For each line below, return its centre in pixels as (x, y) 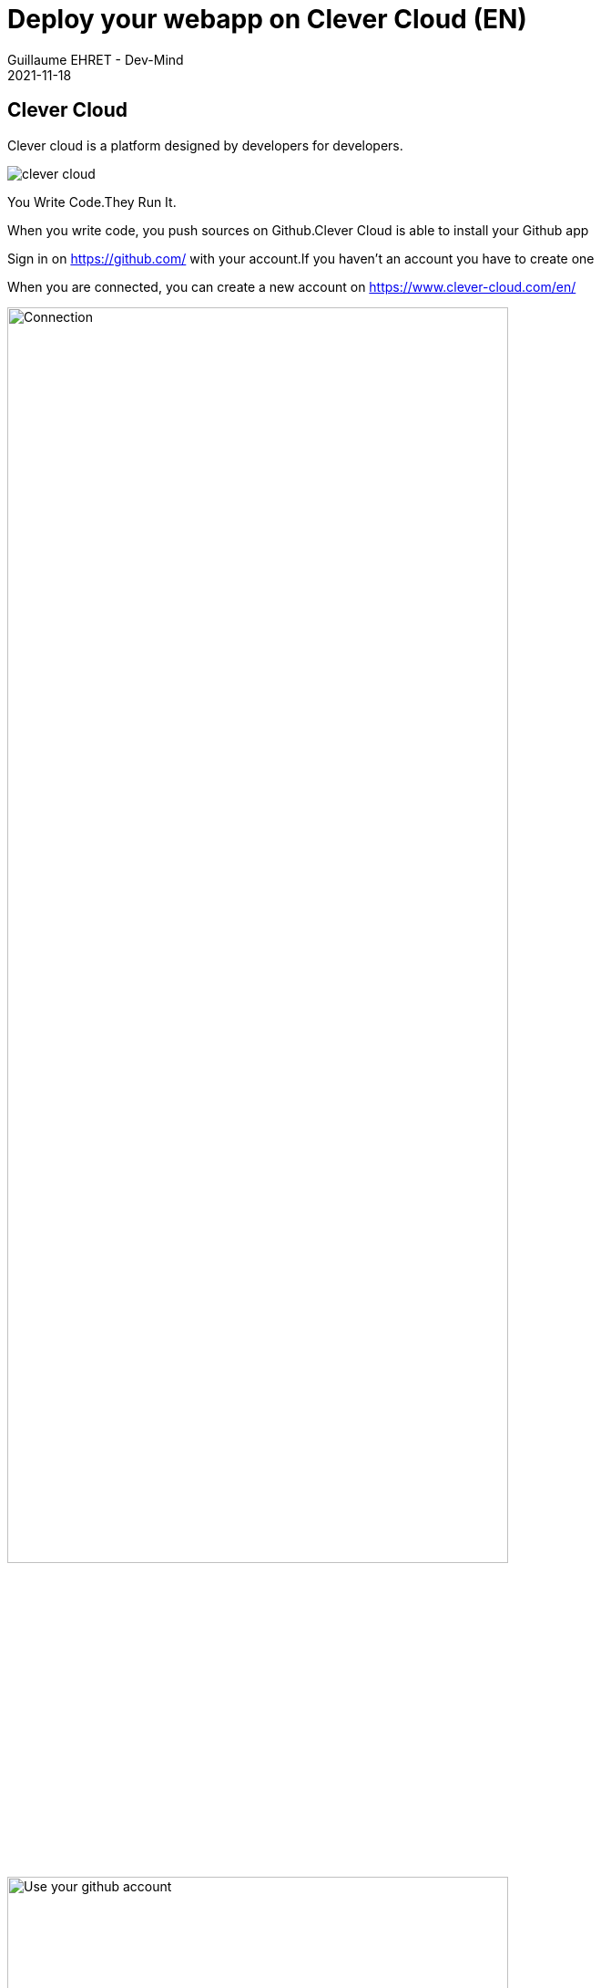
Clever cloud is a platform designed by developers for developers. (205, 145)
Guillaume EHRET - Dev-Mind (96, 59)
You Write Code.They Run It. (92, 202)
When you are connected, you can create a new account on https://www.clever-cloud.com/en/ (292, 286)
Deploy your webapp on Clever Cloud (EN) (267, 19)
